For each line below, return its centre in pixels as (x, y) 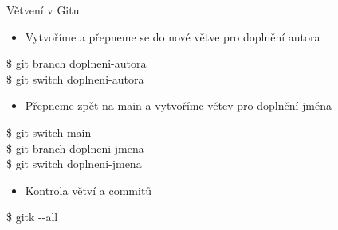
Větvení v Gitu (43, 10)
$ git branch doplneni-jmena (75, 148)
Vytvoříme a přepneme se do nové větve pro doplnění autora (173, 36)
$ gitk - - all (32, 217)
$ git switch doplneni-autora (75, 78)
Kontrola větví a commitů (88, 190)
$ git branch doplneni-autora (77, 63)
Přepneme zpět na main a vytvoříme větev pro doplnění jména (178, 105)
